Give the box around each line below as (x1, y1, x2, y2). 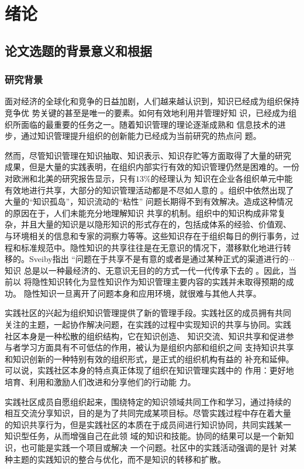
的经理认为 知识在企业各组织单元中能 (150, 172, 293, 184)
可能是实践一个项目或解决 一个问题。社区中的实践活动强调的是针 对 (29, 441, 289, 453)
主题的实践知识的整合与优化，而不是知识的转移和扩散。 (12, 453, 226, 465)
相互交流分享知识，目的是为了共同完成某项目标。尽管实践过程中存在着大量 (5, 407, 291, 419)
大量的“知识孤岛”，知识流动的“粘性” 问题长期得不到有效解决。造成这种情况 (5, 195, 293, 208)
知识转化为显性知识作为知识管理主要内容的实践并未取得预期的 (48, 276, 286, 288)
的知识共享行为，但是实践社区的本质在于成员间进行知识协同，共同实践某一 (5, 418, 291, 430)
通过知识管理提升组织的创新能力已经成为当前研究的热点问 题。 (20, 130, 261, 142)
